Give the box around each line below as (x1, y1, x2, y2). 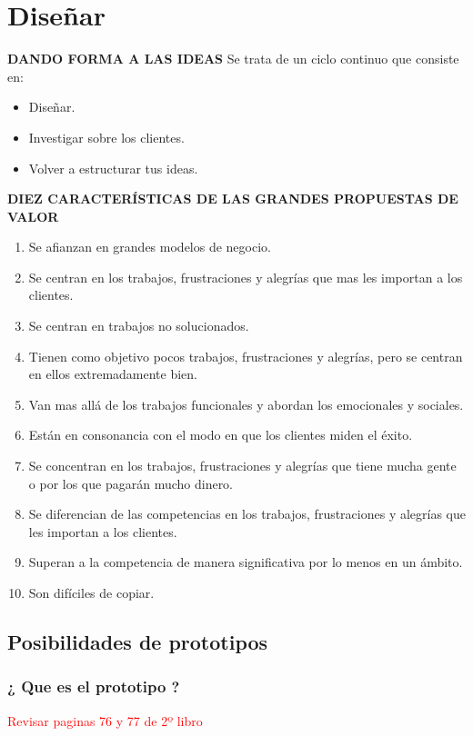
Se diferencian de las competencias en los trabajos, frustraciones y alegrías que (28, 504, 467, 523)
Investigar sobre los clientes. (28, 127, 185, 146)
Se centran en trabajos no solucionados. (28, 316, 249, 335)
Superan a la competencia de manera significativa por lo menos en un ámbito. (28, 552, 463, 572)
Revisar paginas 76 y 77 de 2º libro (7, 711, 203, 730)
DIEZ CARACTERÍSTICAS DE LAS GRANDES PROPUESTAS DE (7, 189, 458, 208)
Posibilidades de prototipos (7, 627, 268, 655)
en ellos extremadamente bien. (28, 364, 198, 383)
